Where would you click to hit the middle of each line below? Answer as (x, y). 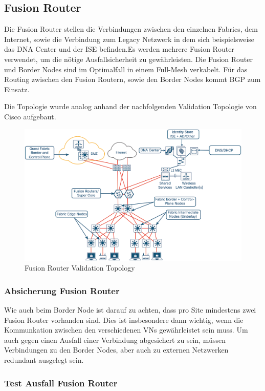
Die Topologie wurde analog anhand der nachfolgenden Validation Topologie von (130, 106)
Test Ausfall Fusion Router (61, 383)
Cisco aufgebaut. (30, 116)
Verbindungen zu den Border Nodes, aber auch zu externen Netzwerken (116, 350)
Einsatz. (17, 89)
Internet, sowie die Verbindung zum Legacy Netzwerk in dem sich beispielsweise (129, 39)
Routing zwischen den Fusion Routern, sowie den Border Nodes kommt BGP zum (132, 79)
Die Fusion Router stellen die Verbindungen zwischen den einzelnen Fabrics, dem (131, 29)
